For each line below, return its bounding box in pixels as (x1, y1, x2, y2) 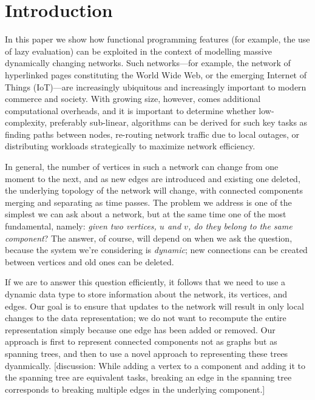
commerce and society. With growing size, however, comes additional (5, 92, 261, 105)
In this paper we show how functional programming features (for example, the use (5, 33, 310, 46)
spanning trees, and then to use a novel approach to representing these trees (5, 347, 288, 359)
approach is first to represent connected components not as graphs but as (5, 335, 277, 348)
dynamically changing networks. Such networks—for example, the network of (5, 56, 291, 69)
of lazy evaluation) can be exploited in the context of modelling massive (5, 44, 272, 57)
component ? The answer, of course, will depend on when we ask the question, (5, 231, 293, 244)
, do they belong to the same (188, 220, 293, 232)
